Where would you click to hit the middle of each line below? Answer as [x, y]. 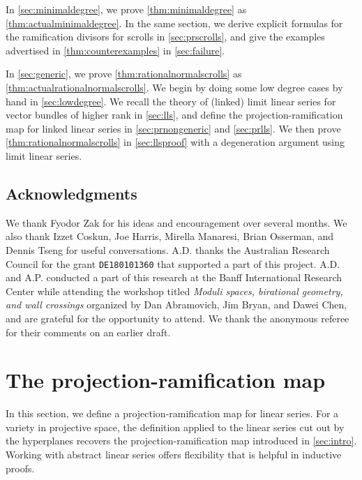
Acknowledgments [71, 193]
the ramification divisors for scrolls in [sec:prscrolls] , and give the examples [165, 37]
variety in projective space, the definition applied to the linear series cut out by [175, 427]
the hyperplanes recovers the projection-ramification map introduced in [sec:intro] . [181, 441]
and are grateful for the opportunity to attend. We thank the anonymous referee [178, 318]
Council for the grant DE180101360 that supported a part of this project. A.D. [173, 263]
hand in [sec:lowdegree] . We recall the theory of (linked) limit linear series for [171, 101]
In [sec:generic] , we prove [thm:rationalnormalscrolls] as [124, 74]
